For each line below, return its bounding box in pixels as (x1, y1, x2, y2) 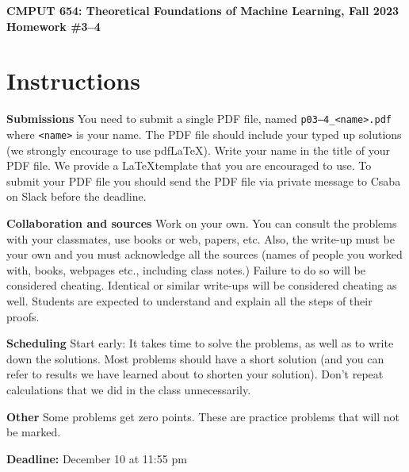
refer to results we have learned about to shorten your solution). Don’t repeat (6, 366, 384, 382)
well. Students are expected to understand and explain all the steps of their (6, 292, 373, 309)
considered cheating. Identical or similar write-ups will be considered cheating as (6, 277, 397, 294)
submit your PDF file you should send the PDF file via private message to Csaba (6, 172, 401, 189)
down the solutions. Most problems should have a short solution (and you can (6, 350, 384, 366)
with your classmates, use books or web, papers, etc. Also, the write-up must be (6, 230, 395, 247)
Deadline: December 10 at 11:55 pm (6, 450, 187, 466)
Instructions (6, 64, 140, 97)
